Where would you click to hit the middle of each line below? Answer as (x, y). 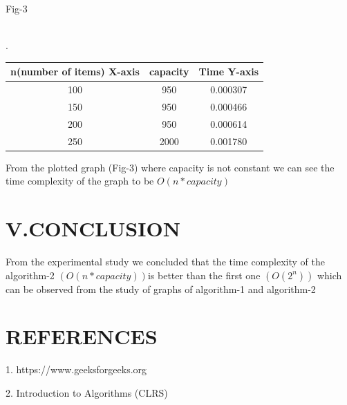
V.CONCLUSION (93, 228)
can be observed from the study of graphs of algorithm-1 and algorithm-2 (161, 289)
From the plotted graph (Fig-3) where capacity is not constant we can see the (170, 167)
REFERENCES (82, 336)
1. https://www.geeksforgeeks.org (76, 369)
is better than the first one (204, 275)
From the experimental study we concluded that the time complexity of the (165, 262)
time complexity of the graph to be (80, 181)
